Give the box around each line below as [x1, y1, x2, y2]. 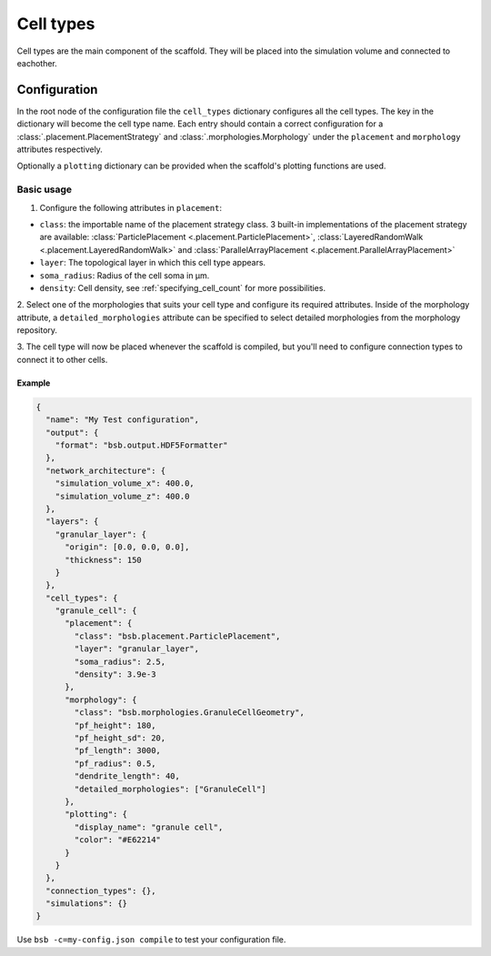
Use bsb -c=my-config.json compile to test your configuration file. [16, 934, 286, 945]
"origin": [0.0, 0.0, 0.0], [65, 542, 190, 552]
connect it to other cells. [16, 354, 108, 365]
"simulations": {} [45, 899, 127, 909]
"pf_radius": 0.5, [74, 758, 156, 769]
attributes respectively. [16, 144, 104, 155]
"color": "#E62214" [74, 835, 161, 845]
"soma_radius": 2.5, [74, 656, 166, 667]
